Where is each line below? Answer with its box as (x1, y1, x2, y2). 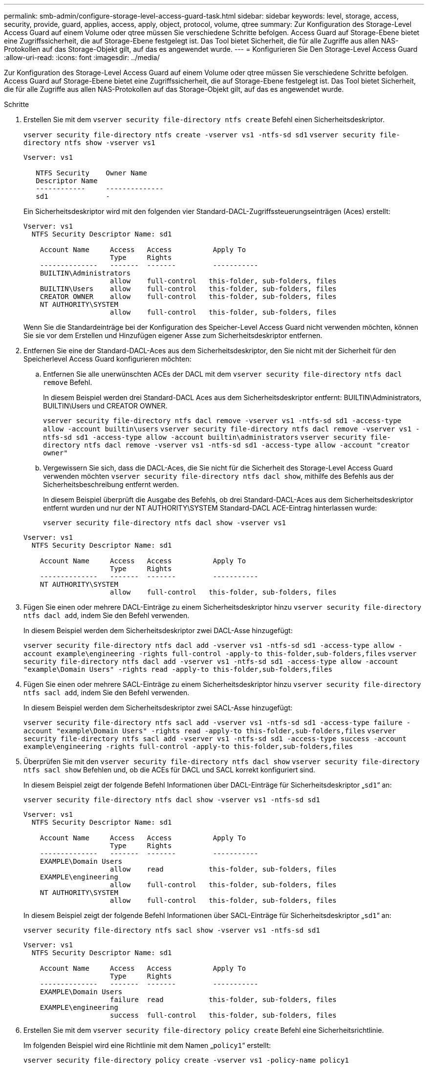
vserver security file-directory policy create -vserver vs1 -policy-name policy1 (23, 1056, 349, 1064)
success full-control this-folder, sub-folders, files (110, 1011, 337, 1019)
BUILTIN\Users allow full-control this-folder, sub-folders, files (40, 285, 337, 293)
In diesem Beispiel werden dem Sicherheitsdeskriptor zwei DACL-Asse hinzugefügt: (23, 626, 293, 635)
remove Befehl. (43, 378, 92, 386)
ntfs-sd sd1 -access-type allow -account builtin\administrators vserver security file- (43, 433, 391, 441)
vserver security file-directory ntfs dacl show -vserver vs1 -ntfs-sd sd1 (23, 796, 320, 804)
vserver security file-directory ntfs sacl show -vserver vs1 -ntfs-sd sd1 (23, 926, 320, 934)
